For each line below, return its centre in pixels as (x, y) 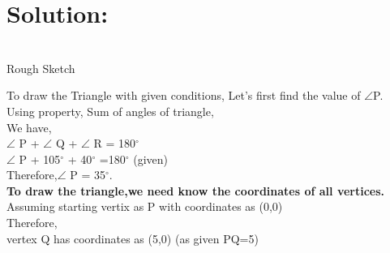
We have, (29, 127)
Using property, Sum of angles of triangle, (110, 111)
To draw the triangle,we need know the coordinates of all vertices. (196, 190)
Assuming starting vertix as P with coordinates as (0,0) (145, 206)
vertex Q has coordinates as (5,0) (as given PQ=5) (133, 238)
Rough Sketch (41, 68)
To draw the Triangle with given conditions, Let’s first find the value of (184, 95)
